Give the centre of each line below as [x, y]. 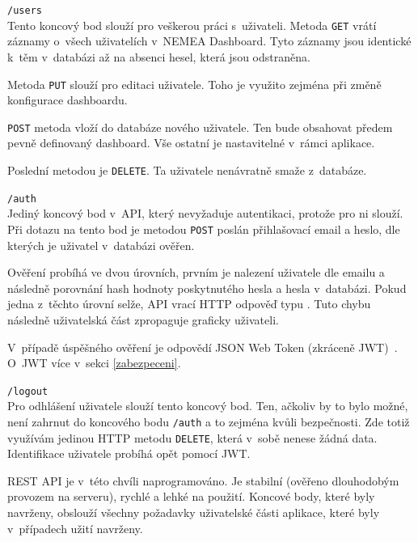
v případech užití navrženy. [75, 528]
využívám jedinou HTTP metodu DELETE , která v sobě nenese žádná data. [192, 437]
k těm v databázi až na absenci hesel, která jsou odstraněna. [159, 56]
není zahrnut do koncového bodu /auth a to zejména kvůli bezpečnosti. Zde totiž [209, 421]
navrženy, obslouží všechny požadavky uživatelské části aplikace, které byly [194, 512]
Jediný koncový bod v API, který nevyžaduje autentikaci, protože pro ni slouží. [205, 213]
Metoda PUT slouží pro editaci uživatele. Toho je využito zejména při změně [194, 84]
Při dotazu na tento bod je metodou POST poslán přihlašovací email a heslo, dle [204, 229]
